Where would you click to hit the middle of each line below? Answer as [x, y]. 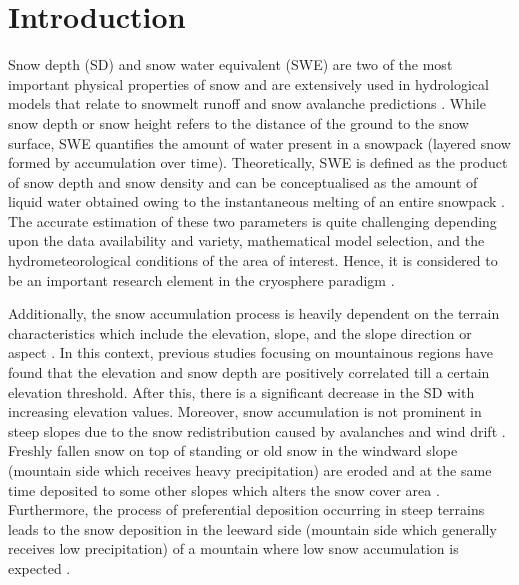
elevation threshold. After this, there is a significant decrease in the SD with [241, 391]
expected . [39, 567]
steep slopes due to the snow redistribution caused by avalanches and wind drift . [257, 430]
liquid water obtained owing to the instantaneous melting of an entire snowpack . [256, 201]
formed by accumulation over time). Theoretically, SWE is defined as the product [258, 162]
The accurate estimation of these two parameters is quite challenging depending [252, 220]
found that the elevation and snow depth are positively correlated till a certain [249, 372]
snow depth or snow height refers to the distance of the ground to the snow [238, 122]
